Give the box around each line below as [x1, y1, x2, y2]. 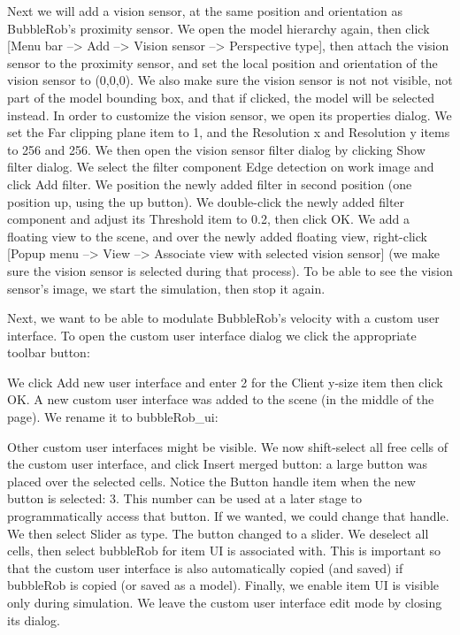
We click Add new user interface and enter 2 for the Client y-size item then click [7, 372, 443, 391]
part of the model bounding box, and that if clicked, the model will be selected [7, 88, 435, 106]
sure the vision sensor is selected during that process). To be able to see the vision [7, 261, 453, 279]
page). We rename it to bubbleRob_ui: [7, 408, 218, 426]
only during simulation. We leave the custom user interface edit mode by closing [7, 593, 442, 611]
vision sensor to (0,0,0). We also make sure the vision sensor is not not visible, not [7, 71, 453, 89]
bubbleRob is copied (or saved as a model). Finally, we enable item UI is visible [7, 576, 440, 594]
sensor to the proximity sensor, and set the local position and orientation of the [7, 53, 438, 72]
